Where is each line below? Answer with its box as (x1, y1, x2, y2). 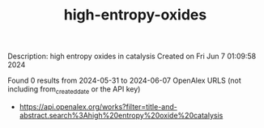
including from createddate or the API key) (7, 84, 141, 96)
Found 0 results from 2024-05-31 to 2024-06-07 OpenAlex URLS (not (7, 75, 241, 86)
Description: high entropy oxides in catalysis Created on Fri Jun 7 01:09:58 (7, 51, 257, 62)
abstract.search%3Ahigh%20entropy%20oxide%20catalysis (19, 110, 224, 120)
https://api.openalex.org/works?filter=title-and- (19, 101, 177, 111)
